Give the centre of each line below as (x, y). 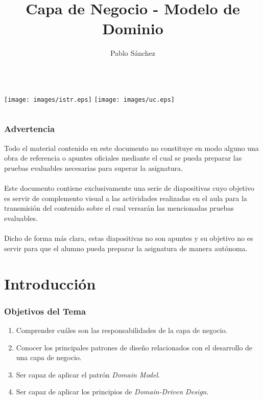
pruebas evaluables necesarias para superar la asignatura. (93, 168)
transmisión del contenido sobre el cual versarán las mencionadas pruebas (119, 208)
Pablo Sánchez (133, 53)
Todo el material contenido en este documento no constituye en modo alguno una (131, 148)
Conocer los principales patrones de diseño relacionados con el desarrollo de (134, 347)
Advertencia (30, 129)
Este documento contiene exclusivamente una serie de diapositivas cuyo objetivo (129, 188)
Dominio (133, 28)
